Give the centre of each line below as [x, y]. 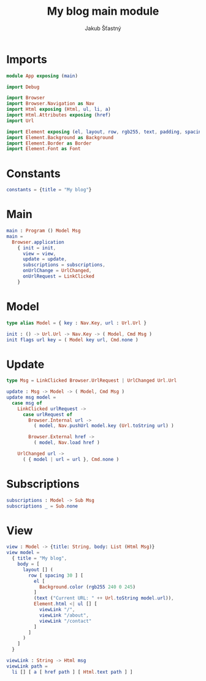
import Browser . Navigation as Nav [51, 104]
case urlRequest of [47, 414]
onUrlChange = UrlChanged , [57, 271]
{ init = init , [37, 248]
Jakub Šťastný [103, 28]
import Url [20, 121]
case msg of [27, 403]
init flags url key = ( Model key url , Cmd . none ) [72, 340]
